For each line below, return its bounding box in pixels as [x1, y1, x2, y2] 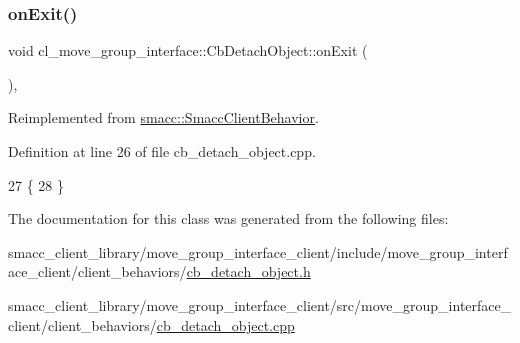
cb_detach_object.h [186, 261, 311, 282]
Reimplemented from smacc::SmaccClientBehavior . [8, 107, 319, 128]
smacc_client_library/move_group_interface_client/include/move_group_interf [8, 241, 508, 262]
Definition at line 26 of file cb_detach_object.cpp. [8, 141, 316, 161]
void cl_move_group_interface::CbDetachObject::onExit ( [8, 40, 368, 61]
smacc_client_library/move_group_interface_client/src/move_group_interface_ [8, 294, 512, 315]
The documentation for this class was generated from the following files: [8, 208, 449, 229]
